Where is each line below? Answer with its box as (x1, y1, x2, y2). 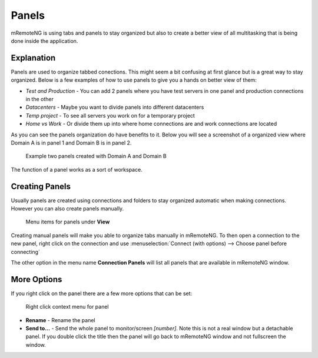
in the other (25, 96, 54, 103)
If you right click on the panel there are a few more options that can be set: (11, 290, 193, 297)
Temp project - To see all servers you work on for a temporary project (25, 112, 196, 119)
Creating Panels (11, 181, 71, 191)
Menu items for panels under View (25, 218, 110, 226)
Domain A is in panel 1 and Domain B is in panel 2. (11, 139, 132, 146)
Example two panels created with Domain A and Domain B (25, 153, 167, 160)
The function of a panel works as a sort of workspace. (11, 166, 143, 173)
